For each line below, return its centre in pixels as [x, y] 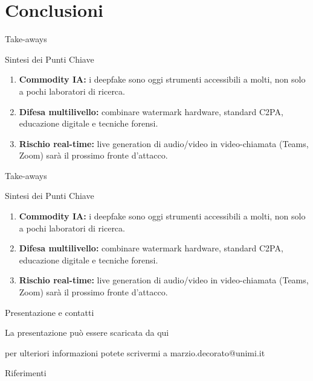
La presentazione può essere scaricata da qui [87, 332]
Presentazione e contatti [50, 312]
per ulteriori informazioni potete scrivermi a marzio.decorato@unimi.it [135, 352]
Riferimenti [26, 373]
